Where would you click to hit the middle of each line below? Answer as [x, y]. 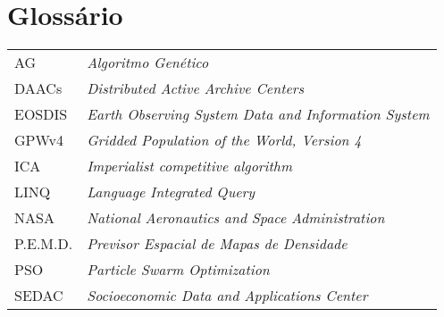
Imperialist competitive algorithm [190, 166]
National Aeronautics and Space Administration [236, 218]
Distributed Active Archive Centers [196, 88]
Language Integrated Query [171, 192]
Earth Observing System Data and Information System [258, 114]
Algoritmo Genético [148, 63]
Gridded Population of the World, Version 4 [224, 140]
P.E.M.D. [44, 244]
